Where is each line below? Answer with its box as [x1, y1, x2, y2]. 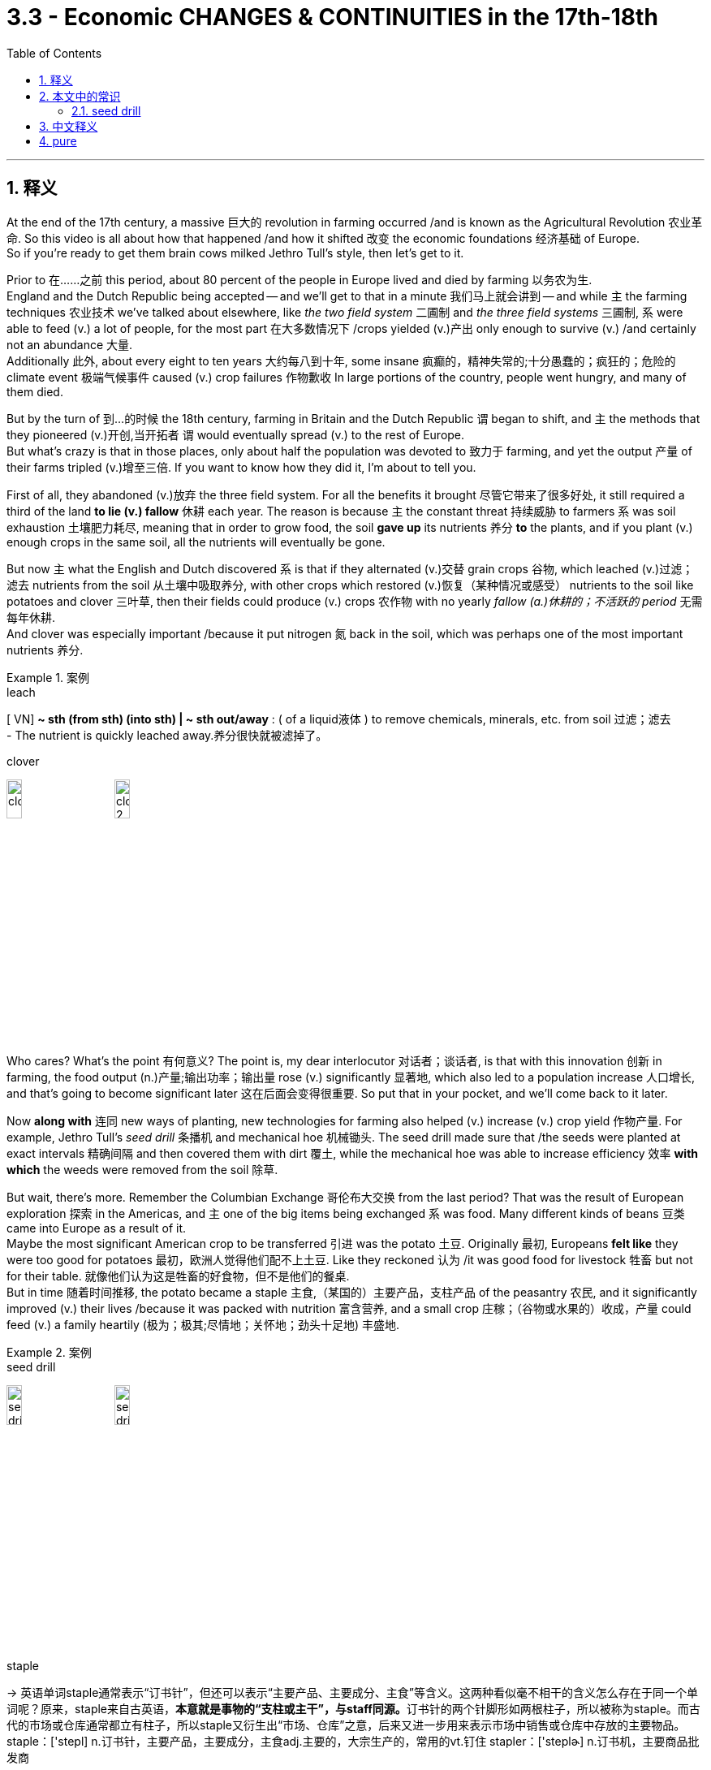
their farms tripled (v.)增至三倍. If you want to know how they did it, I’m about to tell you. [6, 460, 476, 474]
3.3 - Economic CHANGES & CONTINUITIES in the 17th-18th [6, 3, 658, 31]
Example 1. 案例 [6, 670, 89, 684]
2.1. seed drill [71, 103, 141, 118]
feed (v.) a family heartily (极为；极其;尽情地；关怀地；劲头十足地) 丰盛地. [6, 1318, 400, 1332]
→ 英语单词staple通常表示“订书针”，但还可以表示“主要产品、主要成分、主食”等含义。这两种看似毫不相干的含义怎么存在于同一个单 [6, 1686, 698, 1700]
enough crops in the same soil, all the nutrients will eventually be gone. [6, 534, 386, 549]
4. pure [39, 133, 77, 148]
